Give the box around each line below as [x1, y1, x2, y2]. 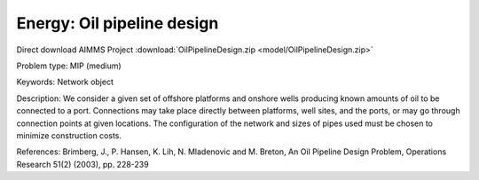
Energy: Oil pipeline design [16, 13, 219, 33]
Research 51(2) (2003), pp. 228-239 [16, 159, 150, 169]
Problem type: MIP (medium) [16, 60, 122, 71]
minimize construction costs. [16, 129, 122, 141]
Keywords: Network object [16, 76, 114, 88]
